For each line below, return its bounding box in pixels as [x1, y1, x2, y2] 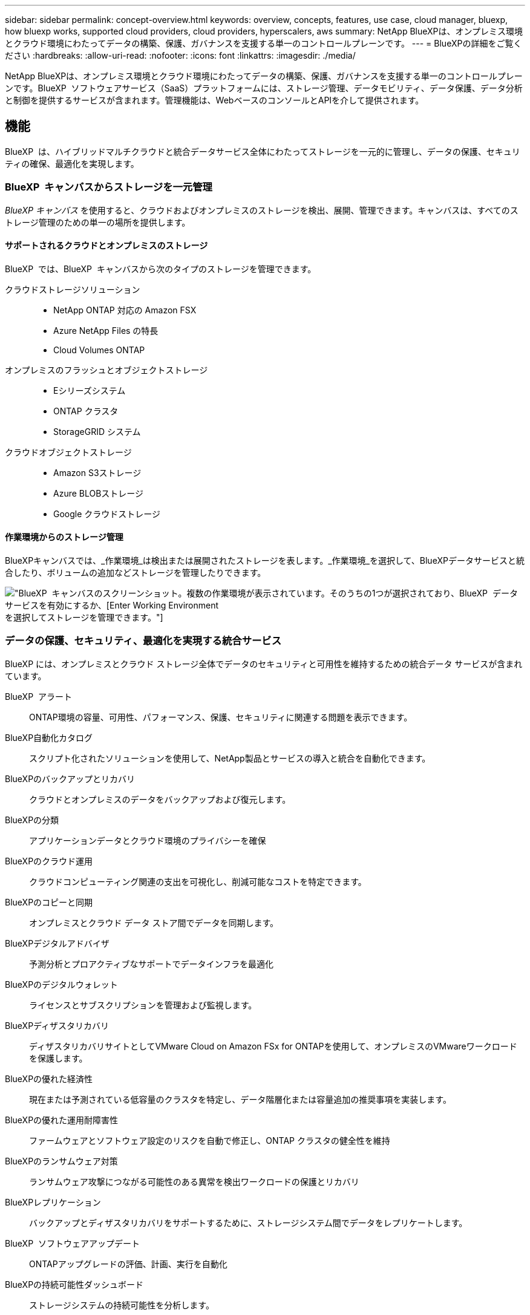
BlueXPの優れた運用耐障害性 [5, 1114, 119, 1125]
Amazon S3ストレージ [53, 467, 142, 478]
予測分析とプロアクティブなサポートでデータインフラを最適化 [29, 958, 274, 969]
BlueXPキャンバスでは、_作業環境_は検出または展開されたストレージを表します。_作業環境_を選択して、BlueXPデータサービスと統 [5, 555, 525, 566]
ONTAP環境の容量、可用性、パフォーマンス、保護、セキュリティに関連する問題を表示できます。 [29, 711, 413, 722]
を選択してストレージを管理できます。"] [5, 612, 163, 623]
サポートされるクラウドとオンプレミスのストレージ [5, 240, 208, 251]
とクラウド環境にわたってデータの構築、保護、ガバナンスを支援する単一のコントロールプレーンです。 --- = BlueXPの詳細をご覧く [5, 38, 522, 48]
